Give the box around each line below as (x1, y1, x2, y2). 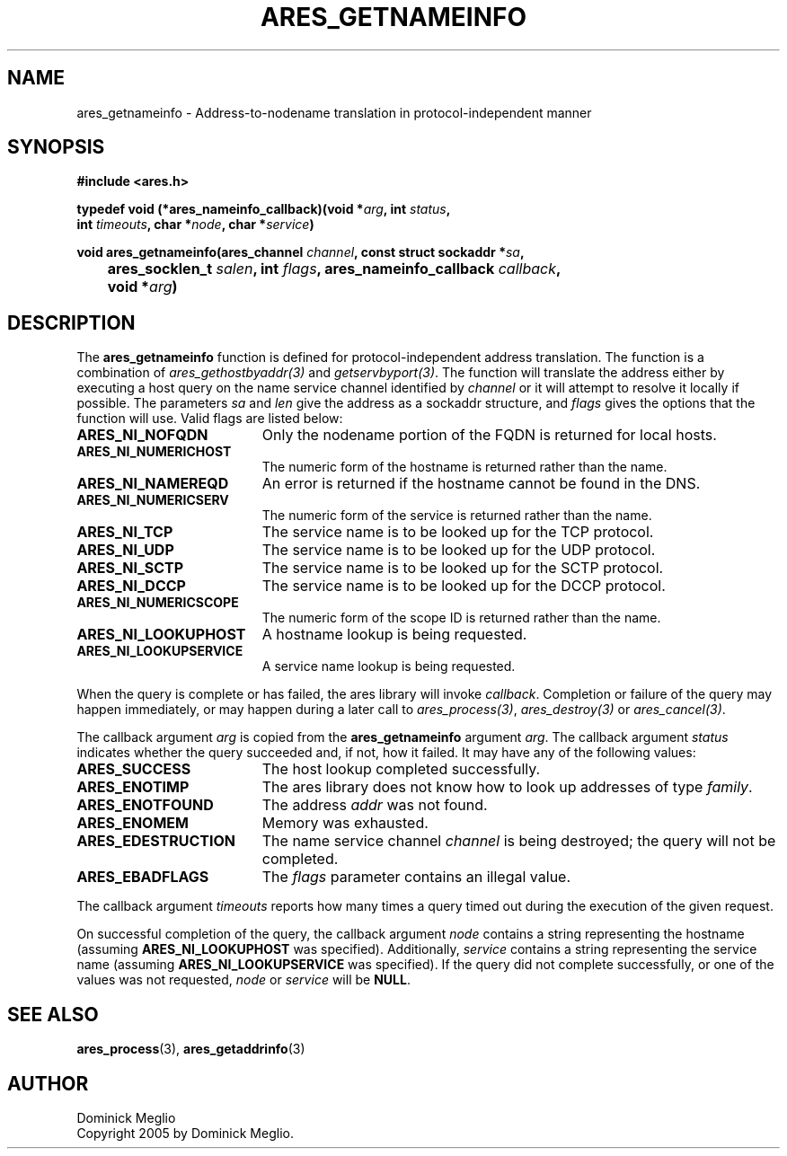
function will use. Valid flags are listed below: (76, 410, 343, 427)
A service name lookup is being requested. (261, 658, 516, 675)
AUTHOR (7, 1072, 89, 1095)
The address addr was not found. (261, 796, 488, 815)
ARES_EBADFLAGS (76, 868, 209, 887)
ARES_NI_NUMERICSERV (76, 492, 229, 508)
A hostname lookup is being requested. (261, 625, 527, 644)
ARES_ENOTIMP (76, 778, 190, 797)
